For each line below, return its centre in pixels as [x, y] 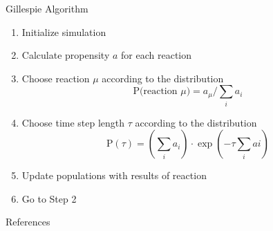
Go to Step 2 [49, 198]
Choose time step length [73, 122]
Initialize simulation [64, 31]
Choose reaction [56, 78]
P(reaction [155, 92]
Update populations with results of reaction [114, 175]
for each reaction [157, 55]
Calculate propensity [66, 55]
